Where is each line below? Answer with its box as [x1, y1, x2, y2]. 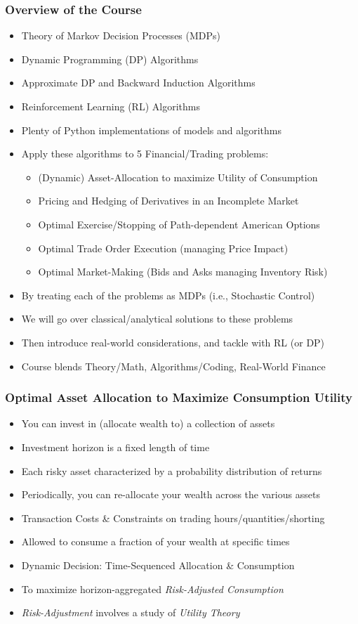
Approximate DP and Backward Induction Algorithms [21, 75, 256, 90]
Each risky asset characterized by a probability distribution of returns [21, 463, 322, 478]
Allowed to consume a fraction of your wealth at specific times [21, 534, 290, 549]
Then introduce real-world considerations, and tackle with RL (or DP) [21, 334, 325, 349]
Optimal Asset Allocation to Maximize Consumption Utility [5, 389, 353, 406]
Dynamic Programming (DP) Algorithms [21, 51, 199, 66]
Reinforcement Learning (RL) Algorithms [21, 99, 200, 113]
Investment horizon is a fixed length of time [21, 439, 210, 454]
